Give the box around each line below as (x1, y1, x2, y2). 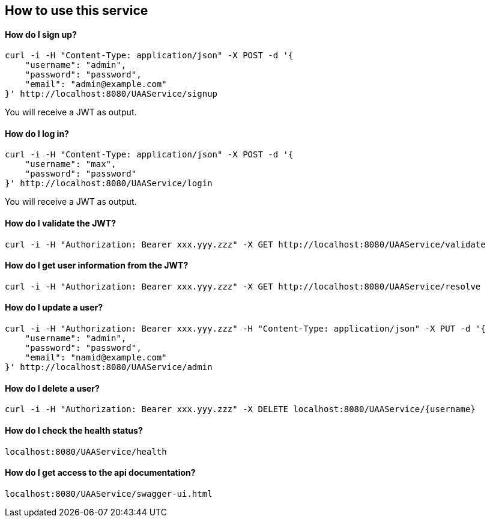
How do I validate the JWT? (5, 218, 116, 229)
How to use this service (5, 3, 148, 18)
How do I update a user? (5, 302, 103, 313)
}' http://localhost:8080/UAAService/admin (5, 362, 213, 372)
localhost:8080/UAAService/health (5, 446, 167, 457)
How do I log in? (5, 128, 69, 139)
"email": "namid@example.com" (25, 353, 167, 363)
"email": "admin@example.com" (25, 79, 167, 90)
